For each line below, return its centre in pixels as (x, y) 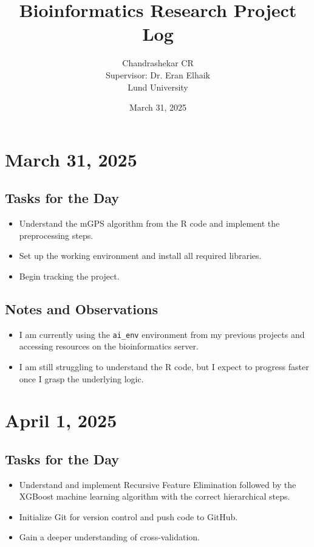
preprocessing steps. (56, 235)
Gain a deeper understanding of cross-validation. (110, 537)
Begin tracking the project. (69, 276)
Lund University (158, 87)
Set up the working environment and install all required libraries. (140, 256)
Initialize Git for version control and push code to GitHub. (128, 516)
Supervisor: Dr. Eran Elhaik (158, 74)
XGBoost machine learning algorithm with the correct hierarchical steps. (155, 496)
